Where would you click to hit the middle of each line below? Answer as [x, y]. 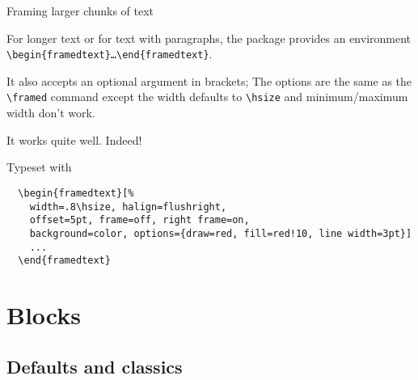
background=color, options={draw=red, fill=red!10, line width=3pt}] [221, 233]
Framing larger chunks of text [80, 11]
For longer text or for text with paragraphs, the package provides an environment [209, 38]
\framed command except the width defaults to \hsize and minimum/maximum [207, 97]
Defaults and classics [95, 366]
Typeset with [39, 167]
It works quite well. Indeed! [74, 139]
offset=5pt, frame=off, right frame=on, [139, 220]
